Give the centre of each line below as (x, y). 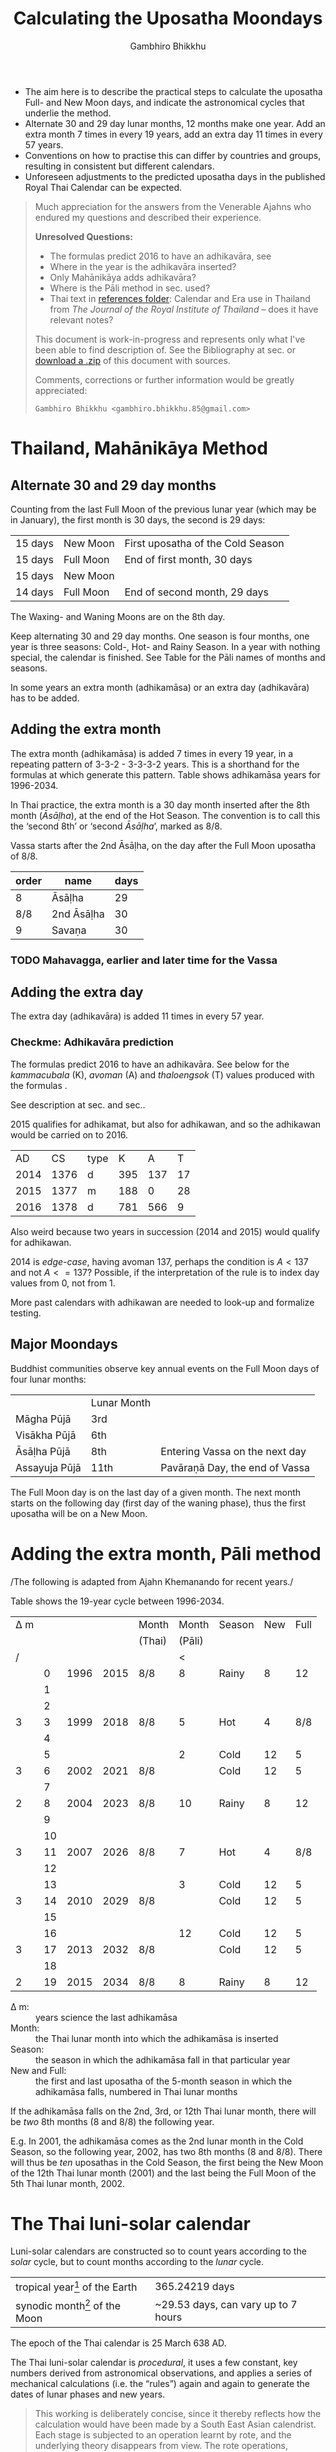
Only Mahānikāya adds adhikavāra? (123, 277)
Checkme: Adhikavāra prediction (92, 1042)
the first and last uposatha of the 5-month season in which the (164, 2081)
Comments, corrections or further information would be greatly (164, 379)
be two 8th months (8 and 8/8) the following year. (112, 2121)
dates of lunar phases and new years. (88, 2394)
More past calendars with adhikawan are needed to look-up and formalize (162, 1302)
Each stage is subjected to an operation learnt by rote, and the (163, 2435)
